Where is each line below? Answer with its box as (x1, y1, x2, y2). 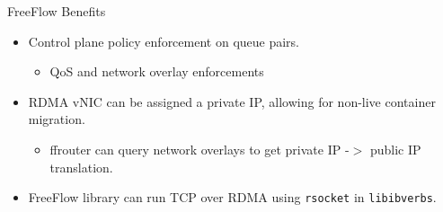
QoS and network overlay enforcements (49, 62, 264, 81)
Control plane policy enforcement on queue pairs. (28, 31, 300, 50)
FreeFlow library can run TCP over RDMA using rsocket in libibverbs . (28, 188, 437, 207)
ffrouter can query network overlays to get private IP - (49, 139, 350, 158)
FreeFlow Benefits (7, 2, 106, 20)
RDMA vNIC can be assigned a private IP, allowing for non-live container (28, 92, 436, 110)
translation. (49, 157, 113, 176)
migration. (28, 110, 85, 128)
